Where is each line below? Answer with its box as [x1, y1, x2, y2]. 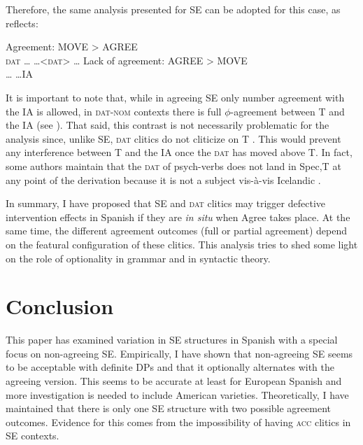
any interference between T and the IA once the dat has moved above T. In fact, [6, 145, 353, 160]
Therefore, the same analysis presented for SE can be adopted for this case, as [6, 2, 341, 16]
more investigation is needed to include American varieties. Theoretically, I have [6, 387, 349, 402]
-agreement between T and [230, 104, 345, 118]
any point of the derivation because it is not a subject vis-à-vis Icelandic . [6, 172, 321, 187]
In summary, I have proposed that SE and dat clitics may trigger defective [6, 196, 325, 211]
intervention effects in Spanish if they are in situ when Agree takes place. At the [6, 209, 350, 224]
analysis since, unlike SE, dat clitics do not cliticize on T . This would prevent [6, 131, 341, 146]
